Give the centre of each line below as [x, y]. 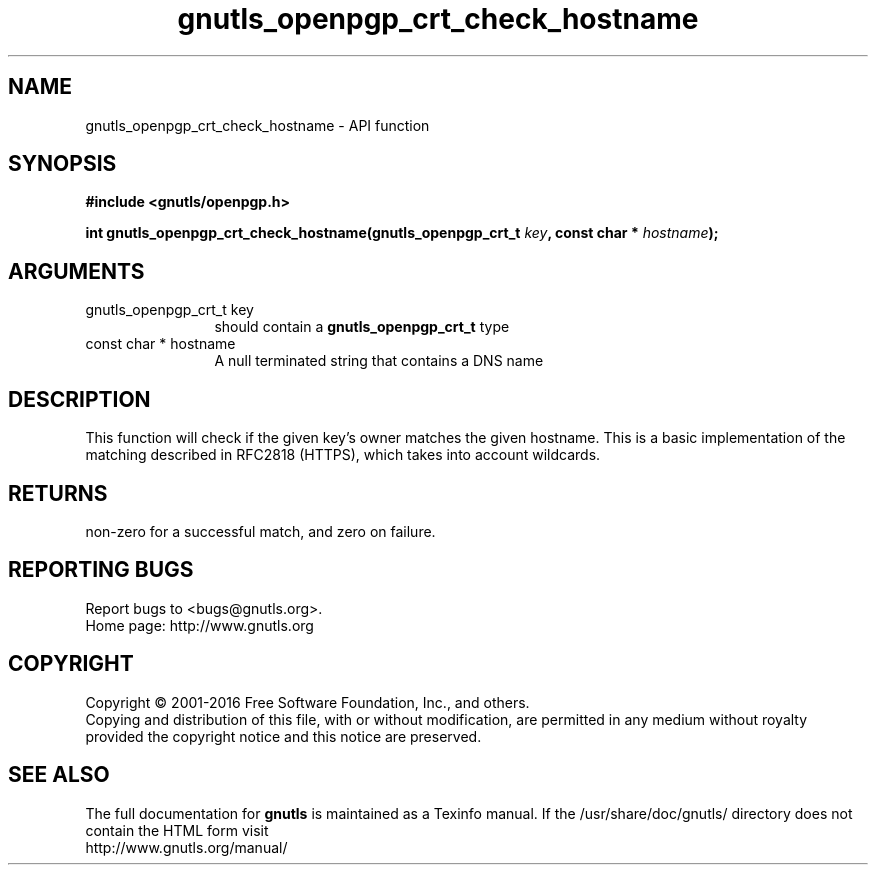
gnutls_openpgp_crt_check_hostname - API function [257, 125]
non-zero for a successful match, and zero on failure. [260, 531]
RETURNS [58, 493]
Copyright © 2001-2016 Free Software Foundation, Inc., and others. [307, 702]
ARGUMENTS [76, 271]
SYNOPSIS [62, 164]
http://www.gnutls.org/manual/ [186, 847]
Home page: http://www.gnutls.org [199, 625]
